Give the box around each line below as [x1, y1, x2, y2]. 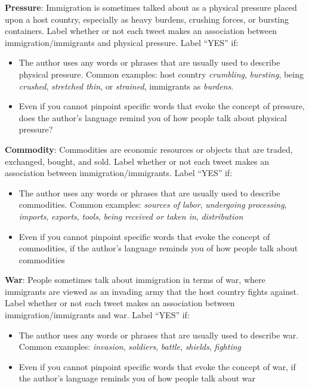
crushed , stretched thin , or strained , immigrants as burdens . [18, 79, 234, 92]
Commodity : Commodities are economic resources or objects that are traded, [5, 143, 293, 155]
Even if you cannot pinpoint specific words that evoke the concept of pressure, [18, 100, 305, 112]
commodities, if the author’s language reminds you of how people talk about [18, 242, 298, 254]
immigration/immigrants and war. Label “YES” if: [5, 309, 190, 321]
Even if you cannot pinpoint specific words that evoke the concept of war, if [18, 360, 296, 372]
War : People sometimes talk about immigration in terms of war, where [5, 273, 265, 286]
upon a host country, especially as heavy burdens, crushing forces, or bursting [5, 13, 289, 25]
